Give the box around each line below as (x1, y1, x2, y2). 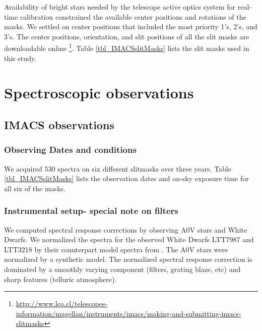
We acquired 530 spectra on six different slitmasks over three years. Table (4, 163, 231, 174)
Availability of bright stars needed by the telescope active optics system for (4, 2, 236, 12)
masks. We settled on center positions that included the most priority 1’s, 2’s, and (4, 21, 257, 32)
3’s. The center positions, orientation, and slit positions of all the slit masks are (4, 31, 249, 41)
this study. (4, 52, 36, 63)
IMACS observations (4, 117, 114, 132)
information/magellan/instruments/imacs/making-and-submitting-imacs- (16, 308, 241, 318)
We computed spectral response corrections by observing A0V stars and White (4, 224, 247, 235)
